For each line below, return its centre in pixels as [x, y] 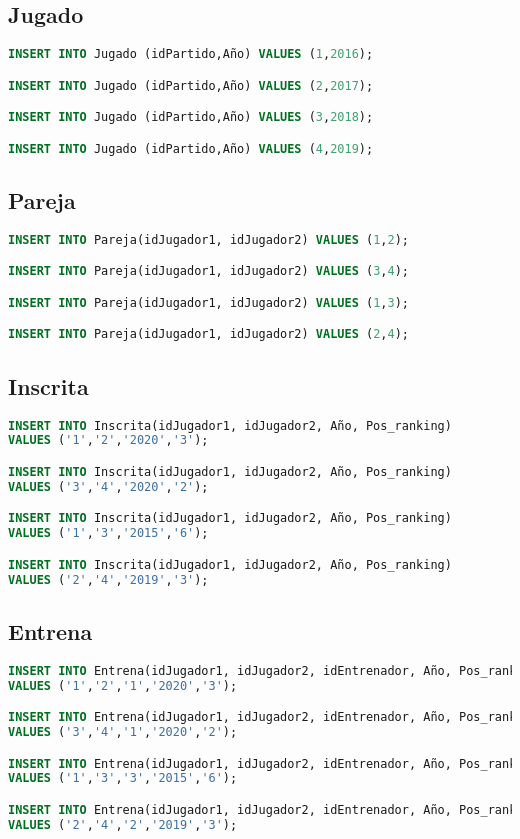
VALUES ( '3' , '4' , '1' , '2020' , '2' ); [123, 732]
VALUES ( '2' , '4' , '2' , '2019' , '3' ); [123, 824]
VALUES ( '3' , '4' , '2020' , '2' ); [108, 486]
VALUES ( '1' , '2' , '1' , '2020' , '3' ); [123, 685]
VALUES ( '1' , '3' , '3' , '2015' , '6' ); [123, 778]
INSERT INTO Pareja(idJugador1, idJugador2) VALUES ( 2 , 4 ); [208, 334]
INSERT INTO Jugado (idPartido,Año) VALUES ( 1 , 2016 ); [191, 54]
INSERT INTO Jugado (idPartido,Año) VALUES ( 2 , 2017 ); [191, 85]
